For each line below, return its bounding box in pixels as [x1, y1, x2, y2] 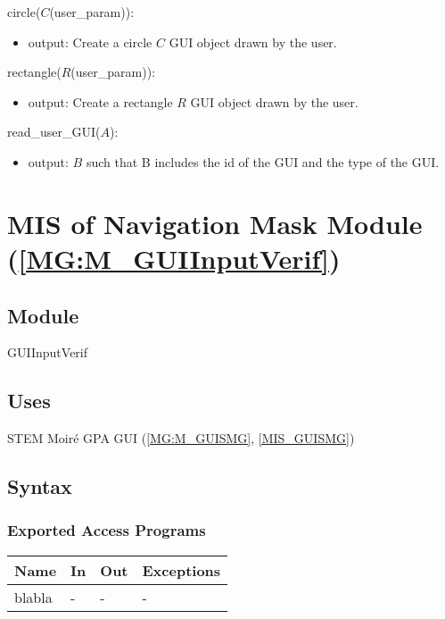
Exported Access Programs [7, 519, 206, 541]
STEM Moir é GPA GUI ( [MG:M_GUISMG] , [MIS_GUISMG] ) [7, 429, 355, 448]
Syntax [7, 473, 72, 500]
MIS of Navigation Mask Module [7, 205, 423, 241]
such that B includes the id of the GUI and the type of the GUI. [86, 152, 440, 171]
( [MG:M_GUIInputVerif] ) [7, 239, 341, 276]
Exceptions [142, 559, 221, 581]
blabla [14, 586, 53, 607]
